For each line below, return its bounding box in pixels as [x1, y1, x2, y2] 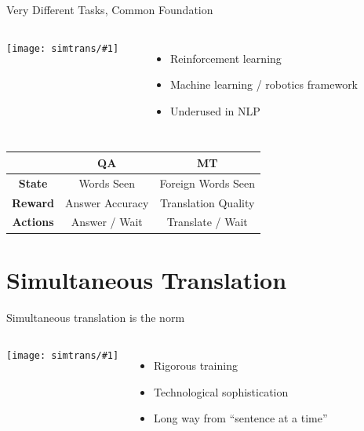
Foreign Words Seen [159, 174, 256, 191]
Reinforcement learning [169, 49, 282, 66]
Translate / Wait [166, 214, 248, 230]
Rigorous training [153, 357, 238, 374]
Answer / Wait [71, 214, 143, 230]
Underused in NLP [169, 102, 260, 119]
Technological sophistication [153, 383, 289, 400]
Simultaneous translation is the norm [6, 309, 185, 325]
